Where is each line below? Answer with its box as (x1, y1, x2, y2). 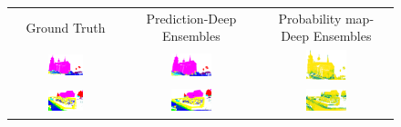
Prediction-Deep (146, 8, 237, 27)
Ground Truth (26, 17, 106, 36)
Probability (278, 8, 342, 27)
